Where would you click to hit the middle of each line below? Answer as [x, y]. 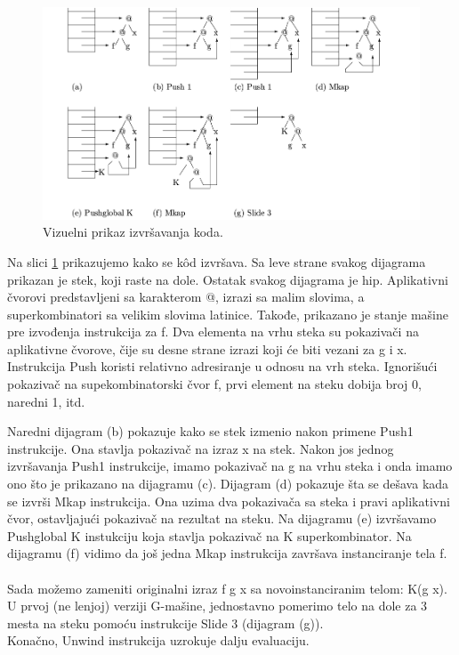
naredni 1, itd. [46, 401]
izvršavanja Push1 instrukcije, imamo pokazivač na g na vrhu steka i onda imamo [230, 466]
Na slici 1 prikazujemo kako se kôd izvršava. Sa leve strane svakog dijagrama [217, 261]
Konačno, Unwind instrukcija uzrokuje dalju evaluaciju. [158, 640]
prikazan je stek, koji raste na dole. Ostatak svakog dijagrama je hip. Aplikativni [228, 279]
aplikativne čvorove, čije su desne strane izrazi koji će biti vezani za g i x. [207, 348]
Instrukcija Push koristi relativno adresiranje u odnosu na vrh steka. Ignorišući [222, 366]
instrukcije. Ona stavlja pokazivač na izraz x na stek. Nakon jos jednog [201, 448]
